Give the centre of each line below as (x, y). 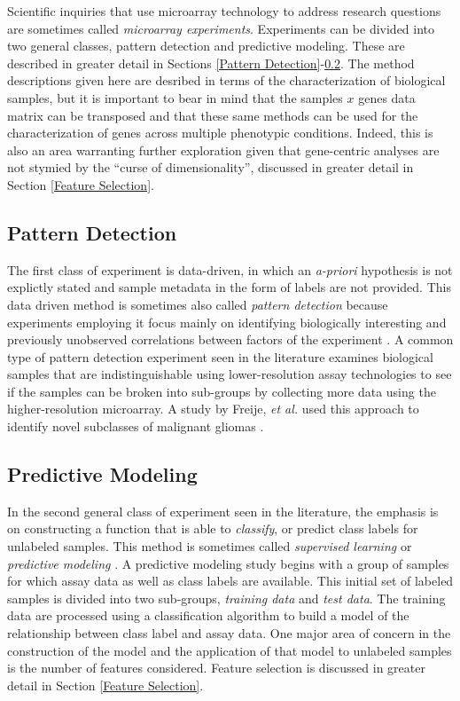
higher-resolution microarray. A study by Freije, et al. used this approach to (213, 409)
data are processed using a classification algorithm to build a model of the (208, 615)
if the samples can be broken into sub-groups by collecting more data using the (222, 391)
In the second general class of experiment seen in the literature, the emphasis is (223, 511)
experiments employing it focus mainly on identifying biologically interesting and (227, 322)
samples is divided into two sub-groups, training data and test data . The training (226, 598)
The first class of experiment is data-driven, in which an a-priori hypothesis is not (230, 269)
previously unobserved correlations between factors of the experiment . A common (230, 339)
